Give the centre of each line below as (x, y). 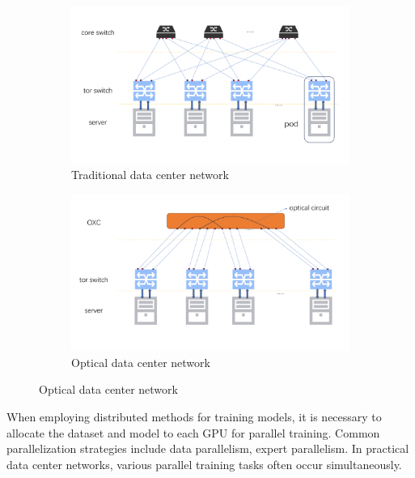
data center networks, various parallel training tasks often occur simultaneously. (204, 464)
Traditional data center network (150, 175)
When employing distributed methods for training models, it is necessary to (194, 416)
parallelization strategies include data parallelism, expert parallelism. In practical (208, 448)
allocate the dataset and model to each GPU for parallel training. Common (193, 432)
